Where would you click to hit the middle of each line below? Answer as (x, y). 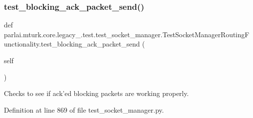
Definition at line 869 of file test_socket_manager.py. (84, 109)
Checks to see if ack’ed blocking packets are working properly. (96, 93)
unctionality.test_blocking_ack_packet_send (72, 44)
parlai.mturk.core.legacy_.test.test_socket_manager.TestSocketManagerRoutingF (127, 34)
